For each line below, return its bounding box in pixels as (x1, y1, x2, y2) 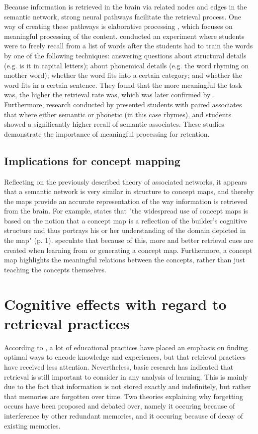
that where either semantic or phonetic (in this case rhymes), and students (4, 109, 232, 119)
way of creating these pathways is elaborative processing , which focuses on (4, 21, 233, 31)
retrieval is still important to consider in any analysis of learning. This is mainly (4, 371, 248, 382)
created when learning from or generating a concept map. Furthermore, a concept (4, 244, 253, 255)
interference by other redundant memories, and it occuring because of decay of (4, 410, 243, 421)
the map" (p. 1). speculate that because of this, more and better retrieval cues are (4, 235, 254, 245)
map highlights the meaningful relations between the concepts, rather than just (4, 254, 246, 265)
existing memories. (4, 420, 61, 431)
